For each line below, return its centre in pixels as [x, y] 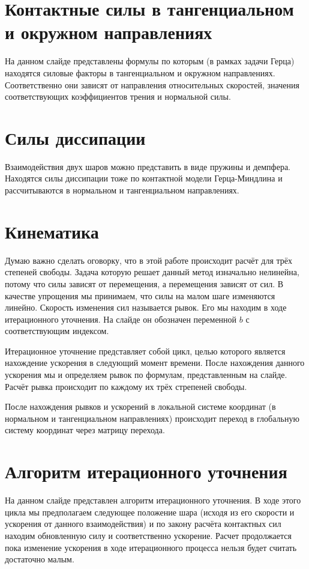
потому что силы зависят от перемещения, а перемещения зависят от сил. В [144, 283]
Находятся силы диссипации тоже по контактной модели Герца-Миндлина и [144, 178]
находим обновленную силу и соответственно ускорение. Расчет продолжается [148, 535]
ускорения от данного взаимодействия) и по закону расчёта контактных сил [143, 524]
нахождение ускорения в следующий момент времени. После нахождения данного [155, 363]
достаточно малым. [40, 559]
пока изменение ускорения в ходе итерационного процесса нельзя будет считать [151, 547]
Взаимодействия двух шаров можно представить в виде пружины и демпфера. [148, 166]
